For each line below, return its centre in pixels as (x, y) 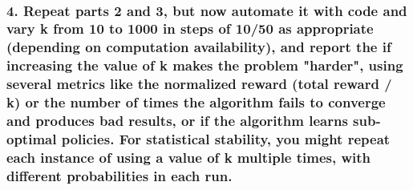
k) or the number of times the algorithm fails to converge (196, 102)
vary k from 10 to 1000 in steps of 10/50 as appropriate (190, 28)
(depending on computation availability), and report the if (199, 47)
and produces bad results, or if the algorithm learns (177, 121)
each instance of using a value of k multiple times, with (189, 157)
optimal (32, 138)
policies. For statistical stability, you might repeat (226, 138)
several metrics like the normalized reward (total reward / (199, 84)
